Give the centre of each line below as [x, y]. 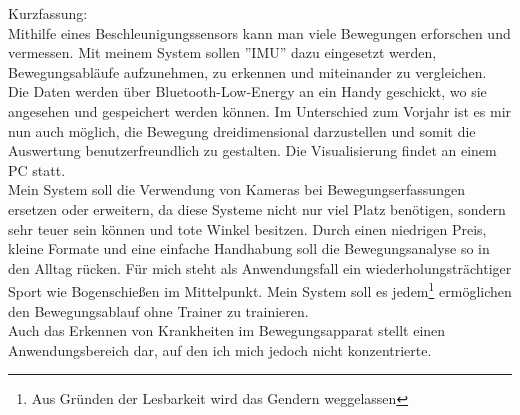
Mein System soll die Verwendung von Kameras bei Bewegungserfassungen [236, 189]
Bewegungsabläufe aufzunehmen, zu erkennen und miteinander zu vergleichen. [247, 71]
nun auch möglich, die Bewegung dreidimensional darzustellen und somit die [242, 130]
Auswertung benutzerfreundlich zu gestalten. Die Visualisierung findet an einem [252, 150]
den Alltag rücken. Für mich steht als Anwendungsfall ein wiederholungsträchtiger [260, 267]
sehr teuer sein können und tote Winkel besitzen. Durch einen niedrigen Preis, [247, 228]
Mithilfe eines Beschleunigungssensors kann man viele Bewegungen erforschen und [259, 32]
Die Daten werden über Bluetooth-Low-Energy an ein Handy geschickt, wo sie [247, 91]
